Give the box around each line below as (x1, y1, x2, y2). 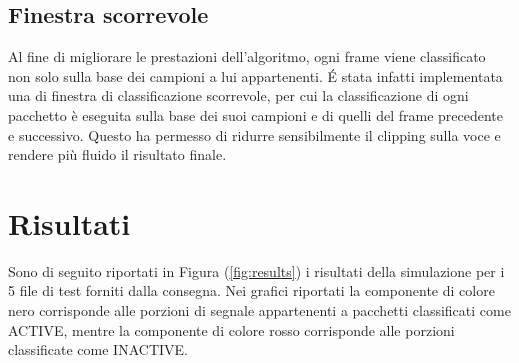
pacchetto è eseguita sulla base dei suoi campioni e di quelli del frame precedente (8, 104, 503, 125)
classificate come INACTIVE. (8, 339, 188, 360)
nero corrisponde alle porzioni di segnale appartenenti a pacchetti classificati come (8, 300, 511, 321)
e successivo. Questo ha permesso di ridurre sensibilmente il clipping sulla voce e (8, 124, 501, 145)
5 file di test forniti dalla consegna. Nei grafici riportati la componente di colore (8, 280, 495, 301)
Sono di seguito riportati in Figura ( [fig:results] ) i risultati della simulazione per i (8, 260, 505, 281)
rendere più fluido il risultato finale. (8, 144, 227, 165)
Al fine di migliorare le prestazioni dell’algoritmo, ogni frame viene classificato (8, 46, 486, 67)
